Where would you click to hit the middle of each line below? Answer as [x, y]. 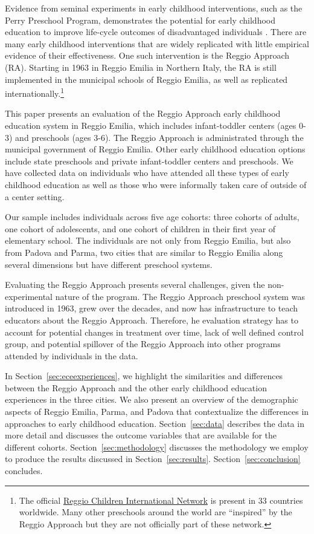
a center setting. [35, 196]
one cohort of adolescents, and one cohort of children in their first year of [140, 228]
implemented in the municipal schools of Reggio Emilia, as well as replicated [146, 79]
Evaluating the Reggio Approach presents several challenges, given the [135, 285]
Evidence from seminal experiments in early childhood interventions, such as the [154, 8]
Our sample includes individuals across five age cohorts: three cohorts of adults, [152, 217]
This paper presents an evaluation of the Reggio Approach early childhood [143, 113]
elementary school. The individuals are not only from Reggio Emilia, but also [148, 240]
